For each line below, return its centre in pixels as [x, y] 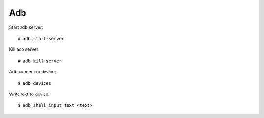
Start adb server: [26, 27]
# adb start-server [41, 38]
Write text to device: [29, 94]
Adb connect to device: [33, 72]
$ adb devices [34, 83]
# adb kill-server [40, 61]
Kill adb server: [24, 49]
